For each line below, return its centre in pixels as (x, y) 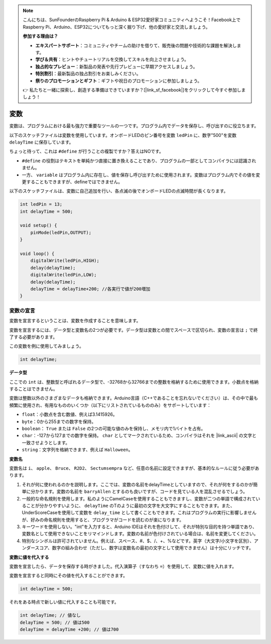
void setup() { (38, 226)
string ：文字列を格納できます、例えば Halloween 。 (77, 450)
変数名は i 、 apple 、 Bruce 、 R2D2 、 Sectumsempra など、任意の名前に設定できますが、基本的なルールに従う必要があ (134, 468)
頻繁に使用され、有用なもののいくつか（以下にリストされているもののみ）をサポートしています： (110, 405)
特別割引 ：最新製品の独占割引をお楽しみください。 (88, 74)
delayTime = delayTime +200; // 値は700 (69, 630)
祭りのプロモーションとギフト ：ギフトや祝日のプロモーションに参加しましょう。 (119, 81)
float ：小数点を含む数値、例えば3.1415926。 (70, 414)
